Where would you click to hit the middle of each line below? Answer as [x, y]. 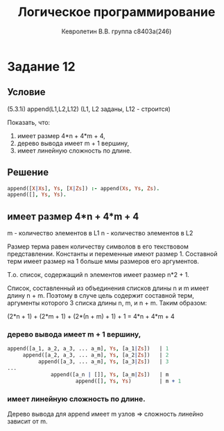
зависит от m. [27, 421]
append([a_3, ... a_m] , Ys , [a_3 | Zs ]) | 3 [103, 362]
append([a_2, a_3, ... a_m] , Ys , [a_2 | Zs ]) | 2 [96, 355]
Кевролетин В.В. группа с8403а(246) [117, 31]
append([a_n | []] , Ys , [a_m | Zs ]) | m [110, 374]
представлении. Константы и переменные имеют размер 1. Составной [112, 254]
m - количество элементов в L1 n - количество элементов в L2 [100, 233]
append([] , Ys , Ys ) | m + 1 [128, 381]
